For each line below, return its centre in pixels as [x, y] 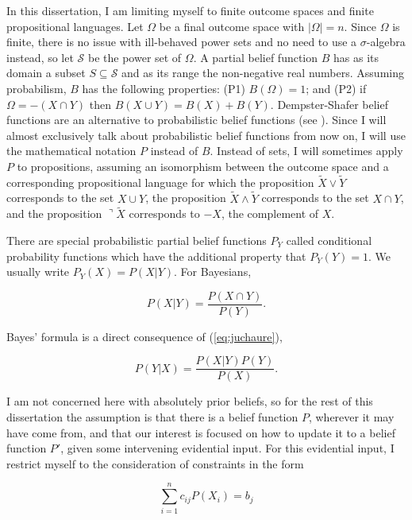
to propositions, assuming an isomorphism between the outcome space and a [203, 166]
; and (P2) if [336, 88]
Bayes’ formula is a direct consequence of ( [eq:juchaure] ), [144, 336]
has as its [356, 57]
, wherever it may [351, 417]
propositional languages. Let [75, 26]
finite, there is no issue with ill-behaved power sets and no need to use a [182, 42]
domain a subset [46, 73]
